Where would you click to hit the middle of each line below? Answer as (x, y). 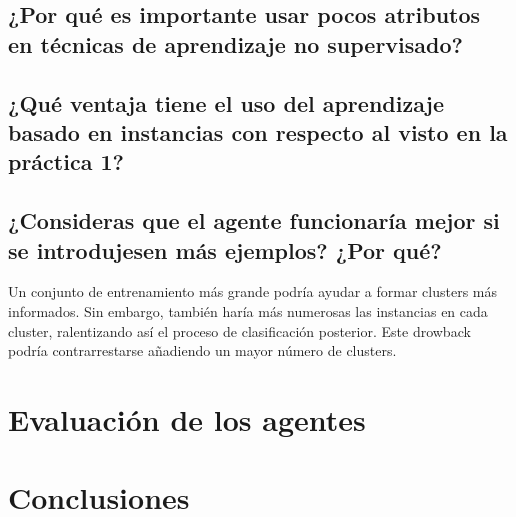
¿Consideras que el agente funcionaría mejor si (254, 220)
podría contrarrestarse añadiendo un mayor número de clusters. (202, 350)
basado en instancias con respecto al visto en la (258, 131)
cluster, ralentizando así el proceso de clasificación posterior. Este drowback (239, 330)
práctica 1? (66, 161)
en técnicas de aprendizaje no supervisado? (235, 43)
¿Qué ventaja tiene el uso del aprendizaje (226, 102)
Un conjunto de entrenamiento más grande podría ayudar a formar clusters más (253, 291)
